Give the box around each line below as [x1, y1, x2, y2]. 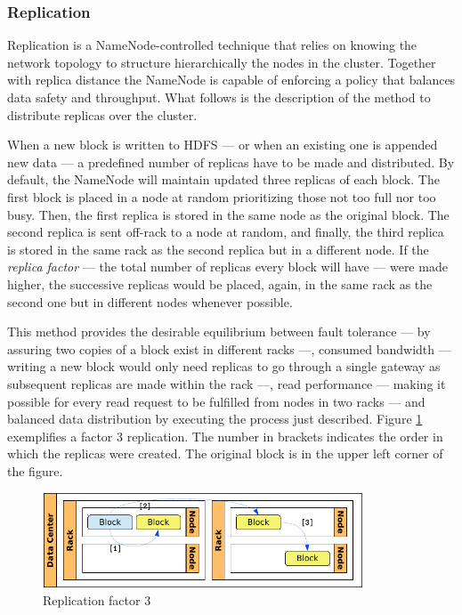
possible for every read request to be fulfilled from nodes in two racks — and [7, 392, 426, 410]
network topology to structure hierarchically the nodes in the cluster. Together [7, 53, 436, 71]
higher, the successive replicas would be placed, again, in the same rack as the [7, 274, 433, 293]
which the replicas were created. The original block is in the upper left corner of [7, 444, 443, 463]
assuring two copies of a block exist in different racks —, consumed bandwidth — [7, 339, 451, 358]
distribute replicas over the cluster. [7, 105, 198, 124]
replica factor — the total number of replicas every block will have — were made [7, 257, 448, 276]
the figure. [7, 461, 63, 480]
